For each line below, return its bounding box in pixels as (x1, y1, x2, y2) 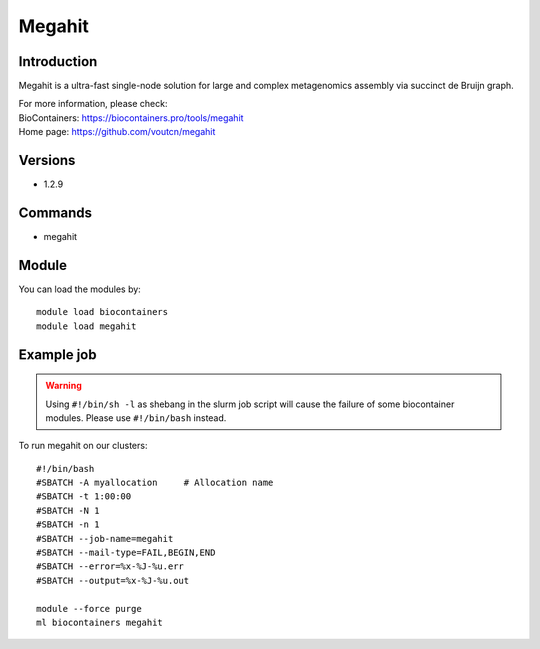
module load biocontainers (36, 306, 169, 318)
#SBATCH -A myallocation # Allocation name (36, 477, 274, 489)
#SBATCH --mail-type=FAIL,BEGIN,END (36, 547, 216, 559)
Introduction (18, 53, 98, 70)
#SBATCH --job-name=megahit (36, 533, 174, 544)
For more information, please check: (18, 98, 168, 110)
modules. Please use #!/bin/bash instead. (45, 411, 227, 424)
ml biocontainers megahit (36, 617, 164, 628)
